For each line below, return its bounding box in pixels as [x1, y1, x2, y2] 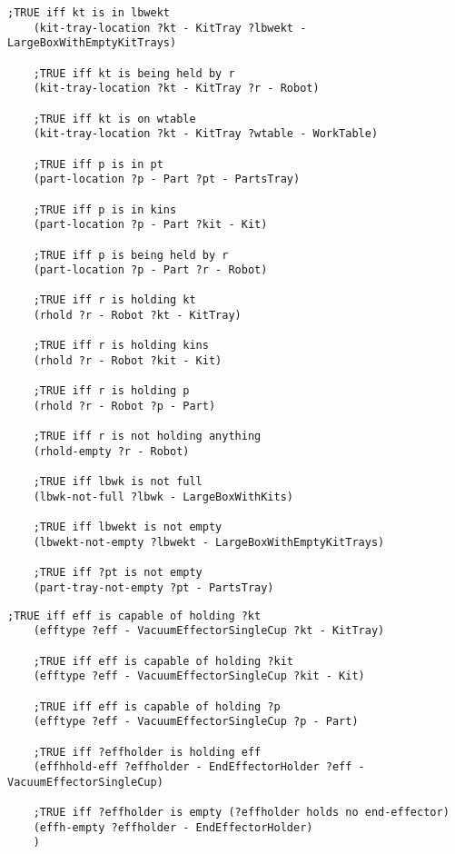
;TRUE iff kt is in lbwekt [7, 6, 170, 19]
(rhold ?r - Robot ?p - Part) [33, 400, 216, 413]
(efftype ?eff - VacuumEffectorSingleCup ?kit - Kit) [33, 670, 365, 683]
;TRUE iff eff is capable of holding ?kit [33, 654, 293, 668]
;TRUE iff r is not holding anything [33, 430, 262, 443]
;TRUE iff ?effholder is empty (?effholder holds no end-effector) [33, 806, 450, 819]
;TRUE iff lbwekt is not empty [33, 521, 223, 534]
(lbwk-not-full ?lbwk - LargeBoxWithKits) [33, 491, 293, 503]
